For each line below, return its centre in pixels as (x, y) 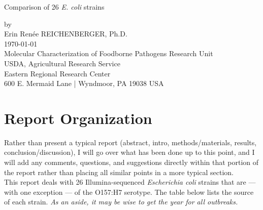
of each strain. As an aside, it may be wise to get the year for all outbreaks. (121, 202)
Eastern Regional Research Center (57, 73)
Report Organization (78, 118)
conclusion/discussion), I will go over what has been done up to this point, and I (129, 152)
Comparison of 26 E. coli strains (54, 7)
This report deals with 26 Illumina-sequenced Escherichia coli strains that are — (130, 182)
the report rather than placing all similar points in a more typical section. (119, 172)
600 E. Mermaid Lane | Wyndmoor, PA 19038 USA (84, 83)
